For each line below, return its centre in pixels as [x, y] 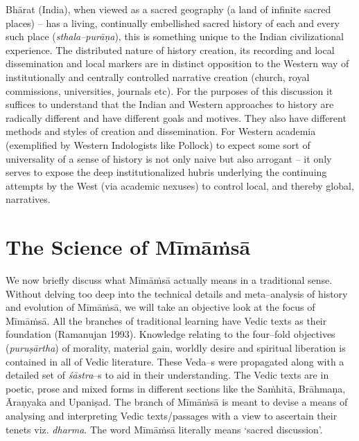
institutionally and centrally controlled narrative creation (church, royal [158, 76]
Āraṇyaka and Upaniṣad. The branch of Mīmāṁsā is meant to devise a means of [177, 402]
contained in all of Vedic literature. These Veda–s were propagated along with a [175, 361]
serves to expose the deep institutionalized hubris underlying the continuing [166, 172]
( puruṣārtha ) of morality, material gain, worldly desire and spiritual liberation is [176, 348]
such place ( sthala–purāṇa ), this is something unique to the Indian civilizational [175, 36]
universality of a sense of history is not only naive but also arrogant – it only [169, 158]
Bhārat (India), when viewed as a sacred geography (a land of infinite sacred [168, 9]
